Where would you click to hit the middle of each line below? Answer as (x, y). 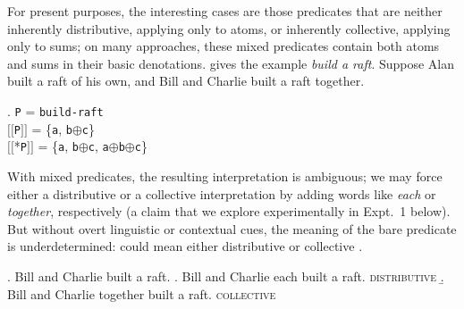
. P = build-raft (55, 110)
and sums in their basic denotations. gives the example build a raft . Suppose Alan (231, 63)
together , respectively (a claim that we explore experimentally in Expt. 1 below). (229, 211)
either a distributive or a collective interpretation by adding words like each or (222, 193)
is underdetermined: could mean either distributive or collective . (185, 246)
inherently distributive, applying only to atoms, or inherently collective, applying (229, 28)
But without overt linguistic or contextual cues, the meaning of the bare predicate (232, 228)
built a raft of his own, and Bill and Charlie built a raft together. (186, 81)
